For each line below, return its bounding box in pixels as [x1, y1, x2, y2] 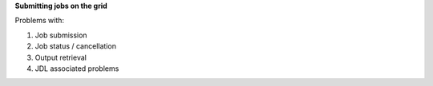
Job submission [34, 30, 87, 40]
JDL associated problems [34, 64, 119, 73]
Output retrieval [34, 53, 87, 62]
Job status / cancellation [34, 41, 116, 51]
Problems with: [14, 16, 64, 25]
